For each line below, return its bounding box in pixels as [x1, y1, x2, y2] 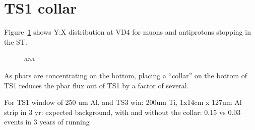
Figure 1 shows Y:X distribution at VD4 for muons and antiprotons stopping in [4, 27, 251, 37]
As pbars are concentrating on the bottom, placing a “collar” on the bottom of [4, 70, 247, 80]
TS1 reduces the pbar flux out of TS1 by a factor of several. [4, 80, 189, 90]
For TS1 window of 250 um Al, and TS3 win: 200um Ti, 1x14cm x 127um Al [4, 97, 242, 107]
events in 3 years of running [4, 116, 90, 127]
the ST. [4, 36, 27, 47]
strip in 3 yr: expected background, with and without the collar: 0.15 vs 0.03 [4, 106, 241, 117]
